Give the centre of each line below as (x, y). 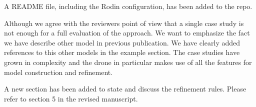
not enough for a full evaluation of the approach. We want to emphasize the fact (127, 33)
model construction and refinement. (58, 72)
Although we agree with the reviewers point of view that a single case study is (124, 23)
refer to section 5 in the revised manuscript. (71, 98)
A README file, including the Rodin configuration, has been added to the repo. (128, 6)
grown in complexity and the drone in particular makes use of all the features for (128, 62)
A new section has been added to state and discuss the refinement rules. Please (125, 89)
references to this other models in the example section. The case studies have (122, 52)
